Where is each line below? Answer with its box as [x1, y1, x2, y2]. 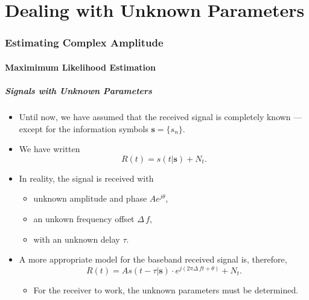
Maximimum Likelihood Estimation [5, 60, 156, 73]
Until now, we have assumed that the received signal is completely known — [19, 110, 302, 123]
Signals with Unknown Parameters [5, 85, 152, 97]
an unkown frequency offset [33, 212, 135, 225]
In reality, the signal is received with [19, 171, 154, 184]
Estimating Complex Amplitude [5, 35, 164, 50]
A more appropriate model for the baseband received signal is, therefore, [19, 253, 287, 266]
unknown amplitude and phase [33, 192, 147, 205]
